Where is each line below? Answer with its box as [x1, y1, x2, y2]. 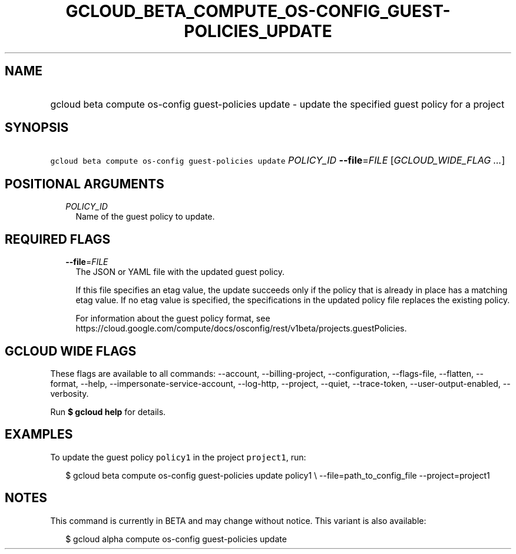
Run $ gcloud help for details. [50, 406, 166, 417]
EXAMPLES [5, 427, 73, 442]
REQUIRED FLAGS [5, 231, 111, 247]
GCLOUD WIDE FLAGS [5, 343, 137, 359]
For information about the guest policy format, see [75, 313, 270, 324]
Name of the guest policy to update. [75, 211, 215, 222]
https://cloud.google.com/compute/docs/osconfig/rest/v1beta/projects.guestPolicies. [75, 323, 407, 334]
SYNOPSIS [5, 120, 69, 135]
